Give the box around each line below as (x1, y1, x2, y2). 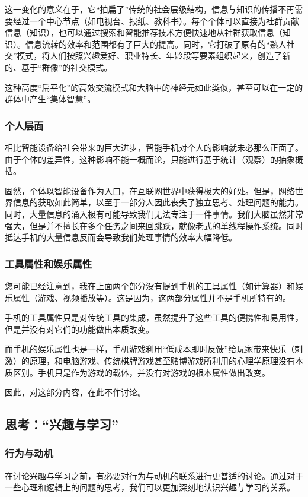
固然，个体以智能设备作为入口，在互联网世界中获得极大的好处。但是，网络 (5, 184, 295, 197)
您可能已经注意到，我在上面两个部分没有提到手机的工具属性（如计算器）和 (5, 279, 295, 292)
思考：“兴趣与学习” (5, 415, 118, 433)
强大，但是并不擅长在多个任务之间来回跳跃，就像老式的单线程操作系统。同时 (5, 219, 303, 232)
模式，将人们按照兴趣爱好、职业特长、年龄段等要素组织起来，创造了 (17, 49, 283, 62)
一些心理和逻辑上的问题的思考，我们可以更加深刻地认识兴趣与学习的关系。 (5, 481, 295, 493)
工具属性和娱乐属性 (5, 256, 92, 271)
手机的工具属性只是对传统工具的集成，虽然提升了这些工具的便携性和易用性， (5, 311, 303, 324)
